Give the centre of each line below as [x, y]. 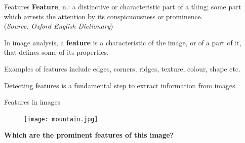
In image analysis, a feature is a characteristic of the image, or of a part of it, [123, 42]
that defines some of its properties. [56, 52]
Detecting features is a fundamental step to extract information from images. [121, 85]
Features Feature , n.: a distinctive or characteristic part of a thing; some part [123, 6]
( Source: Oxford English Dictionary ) [59, 26]
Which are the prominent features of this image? [89, 135]
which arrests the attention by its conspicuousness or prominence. [103, 16]
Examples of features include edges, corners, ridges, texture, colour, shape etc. [122, 68]
